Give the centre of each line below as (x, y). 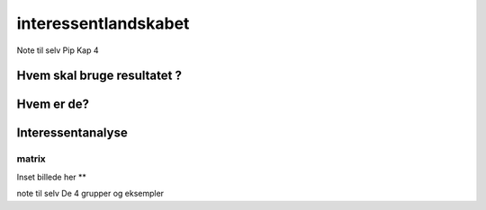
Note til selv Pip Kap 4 (58, 50)
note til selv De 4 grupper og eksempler (90, 194)
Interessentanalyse (72, 133)
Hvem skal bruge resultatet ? (99, 76)
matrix (31, 159)
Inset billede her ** (52, 177)
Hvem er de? (53, 105)
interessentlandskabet (103, 23)
